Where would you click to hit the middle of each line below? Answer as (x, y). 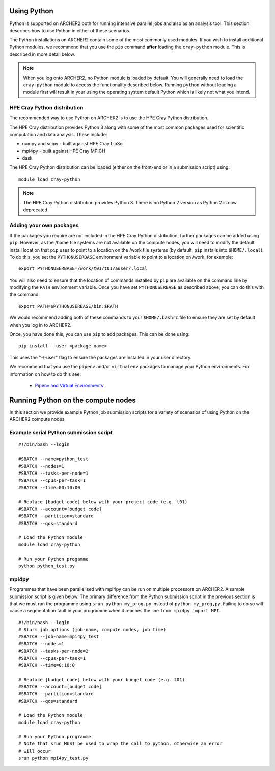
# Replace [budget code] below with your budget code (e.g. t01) (102, 679)
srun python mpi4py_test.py (53, 758)
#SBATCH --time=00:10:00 (49, 488)
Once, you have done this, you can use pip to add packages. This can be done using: (100, 334)
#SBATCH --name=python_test (53, 459)
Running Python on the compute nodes (73, 400)
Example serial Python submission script (61, 433)
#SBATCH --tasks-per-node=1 (53, 473)
